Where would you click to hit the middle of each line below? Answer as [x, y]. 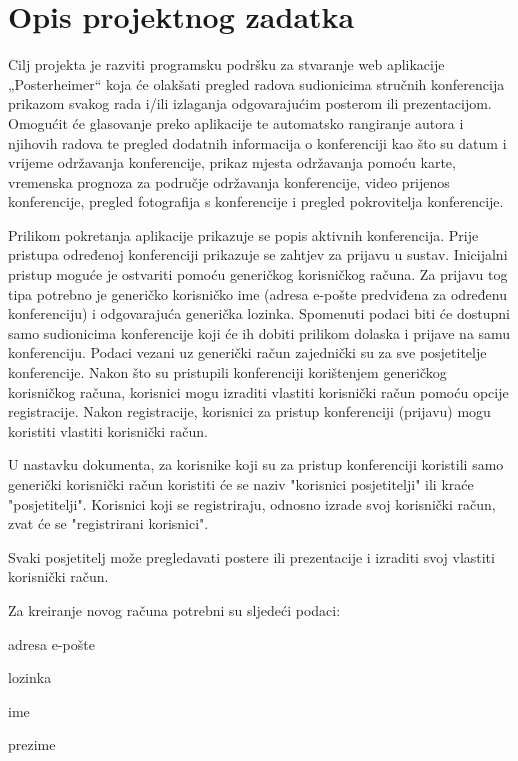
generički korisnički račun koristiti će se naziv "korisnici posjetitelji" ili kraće [241, 484]
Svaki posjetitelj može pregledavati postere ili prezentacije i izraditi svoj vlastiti [251, 556]
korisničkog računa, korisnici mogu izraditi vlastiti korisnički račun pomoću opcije [258, 391]
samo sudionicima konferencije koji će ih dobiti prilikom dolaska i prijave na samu [259, 332]
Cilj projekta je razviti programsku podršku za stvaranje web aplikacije [226, 64]
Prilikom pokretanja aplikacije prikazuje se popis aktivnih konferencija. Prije [243, 234]
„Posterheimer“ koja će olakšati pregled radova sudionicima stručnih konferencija [256, 83]
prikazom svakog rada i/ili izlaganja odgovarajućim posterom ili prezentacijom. [250, 103]
